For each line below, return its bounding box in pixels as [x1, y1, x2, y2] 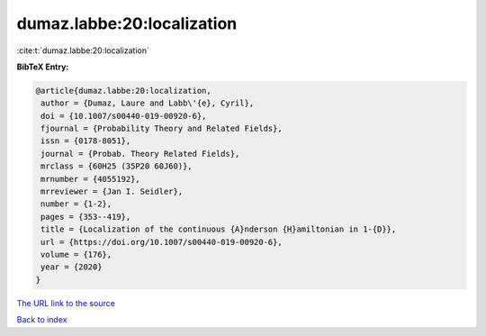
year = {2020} [40, 262, 103, 272]
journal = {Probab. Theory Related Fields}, [40, 149, 240, 159]
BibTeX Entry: [16, 61, 69, 72]
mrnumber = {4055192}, [40, 174, 141, 184]
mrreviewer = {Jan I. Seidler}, [40, 186, 184, 197]
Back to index [16, 314, 67, 325]
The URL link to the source [16, 297, 116, 308]
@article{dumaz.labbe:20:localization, [35, 86, 211, 95]
